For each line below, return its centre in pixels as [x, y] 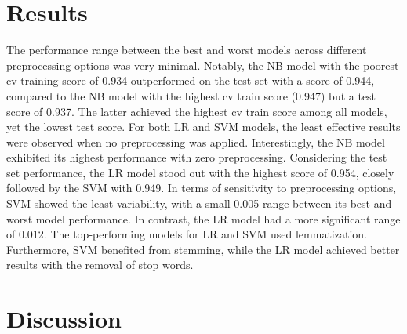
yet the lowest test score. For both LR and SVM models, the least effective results [203, 127]
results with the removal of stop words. [100, 265]
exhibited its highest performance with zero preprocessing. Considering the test [197, 157]
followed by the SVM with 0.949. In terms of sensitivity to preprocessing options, [202, 188]
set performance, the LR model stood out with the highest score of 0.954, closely [200, 172]
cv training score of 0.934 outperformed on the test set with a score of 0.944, [191, 80]
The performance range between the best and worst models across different [187, 50]
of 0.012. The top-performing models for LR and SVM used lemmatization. [187, 234]
